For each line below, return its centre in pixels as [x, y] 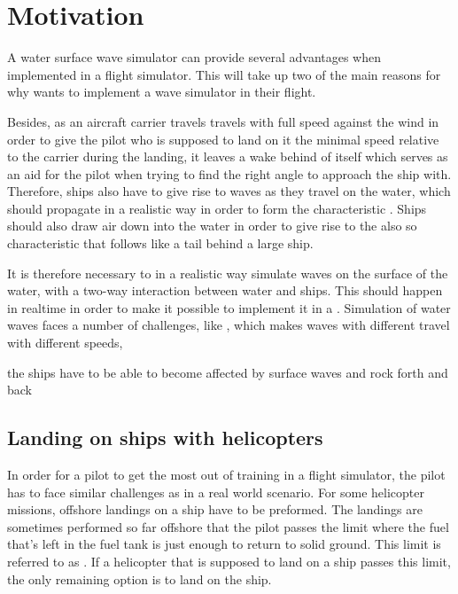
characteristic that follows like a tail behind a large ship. [160, 243]
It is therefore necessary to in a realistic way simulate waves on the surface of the [228, 273]
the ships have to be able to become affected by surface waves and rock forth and [228, 372]
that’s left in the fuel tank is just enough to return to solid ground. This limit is [224, 544]
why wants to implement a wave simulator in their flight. [162, 92]
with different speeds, [65, 343]
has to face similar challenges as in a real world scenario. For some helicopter [216, 492]
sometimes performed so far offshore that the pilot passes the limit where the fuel [228, 526]
